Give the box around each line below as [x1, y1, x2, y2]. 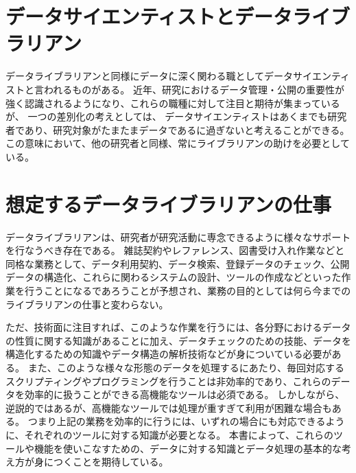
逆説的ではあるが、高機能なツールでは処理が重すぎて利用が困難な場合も [5, 400, 332, 415]
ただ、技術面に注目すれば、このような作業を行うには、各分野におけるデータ [5, 320, 351, 334]
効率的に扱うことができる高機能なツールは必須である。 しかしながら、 [24, 387, 345, 402]
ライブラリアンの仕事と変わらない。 [5, 297, 169, 311]
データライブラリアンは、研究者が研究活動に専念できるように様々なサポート [5, 229, 351, 244]
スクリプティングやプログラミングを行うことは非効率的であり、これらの [5, 373, 331, 388]
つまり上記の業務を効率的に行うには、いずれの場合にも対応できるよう [27, 414, 345, 428]
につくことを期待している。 [43, 454, 169, 469]
